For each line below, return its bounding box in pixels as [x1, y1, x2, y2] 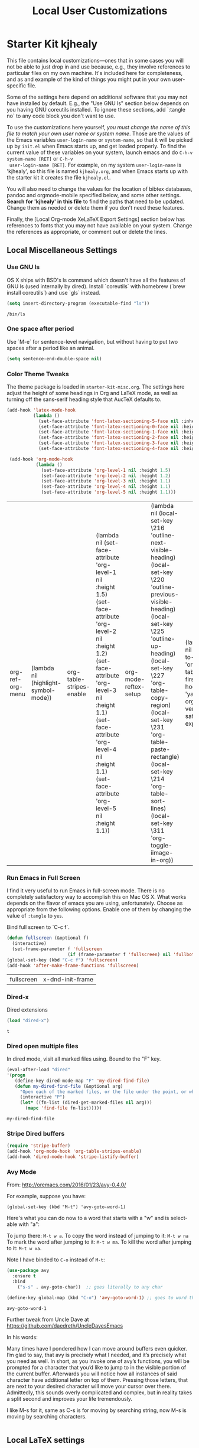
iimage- [151, 849, 174, 857]
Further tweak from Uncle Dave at [6, 1316, 89, 1323]
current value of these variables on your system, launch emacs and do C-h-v [6, 149, 193, 156]
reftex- [125, 683, 145, 691]
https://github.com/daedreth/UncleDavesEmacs [6, 1322, 123, 1329]
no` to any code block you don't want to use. [6, 112, 116, 119]
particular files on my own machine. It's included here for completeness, [6, 69, 182, 76]
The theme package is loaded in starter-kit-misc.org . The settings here [6, 383, 185, 390]
